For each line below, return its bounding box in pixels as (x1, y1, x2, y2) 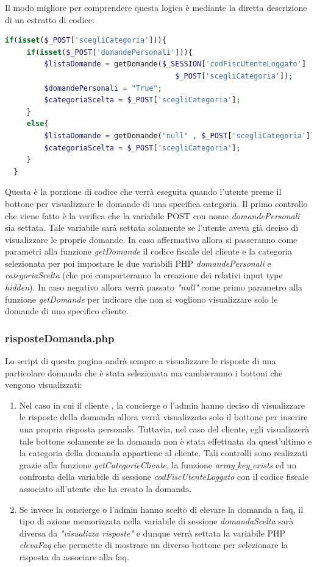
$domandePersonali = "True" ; (44, 83, 162, 93)
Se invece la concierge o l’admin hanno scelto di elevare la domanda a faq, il (19, 502, 304, 515)
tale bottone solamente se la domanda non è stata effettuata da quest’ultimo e (19, 434, 312, 447)
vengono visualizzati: (5, 378, 82, 391)
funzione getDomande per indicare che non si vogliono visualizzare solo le (5, 292, 278, 305)
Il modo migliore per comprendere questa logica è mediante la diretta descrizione (5, 1, 307, 13)
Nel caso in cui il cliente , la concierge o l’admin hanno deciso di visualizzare (19, 398, 305, 411)
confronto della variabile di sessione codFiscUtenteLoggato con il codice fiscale (19, 470, 309, 483)
